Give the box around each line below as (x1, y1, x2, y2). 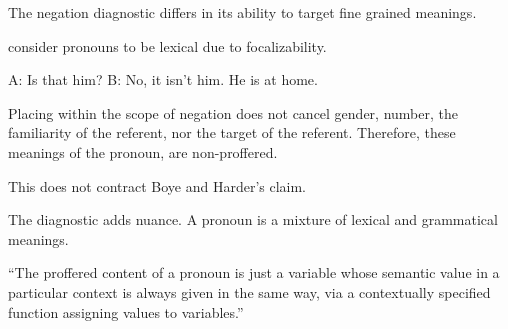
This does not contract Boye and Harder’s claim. (8, 175, 307, 196)
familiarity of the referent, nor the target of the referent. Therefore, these (8, 122, 456, 143)
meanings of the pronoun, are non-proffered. (8, 141, 278, 162)
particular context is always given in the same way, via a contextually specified (8, 281, 491, 302)
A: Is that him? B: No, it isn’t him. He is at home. (8, 69, 318, 90)
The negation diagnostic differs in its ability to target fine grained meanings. (8, 2, 477, 22)
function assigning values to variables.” (8, 301, 244, 322)
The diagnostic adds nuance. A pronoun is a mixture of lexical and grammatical (8, 209, 498, 230)
